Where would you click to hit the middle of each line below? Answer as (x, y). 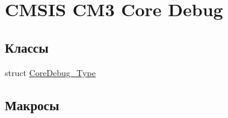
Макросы (32, 105)
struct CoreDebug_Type (50, 72)
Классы (27, 47)
